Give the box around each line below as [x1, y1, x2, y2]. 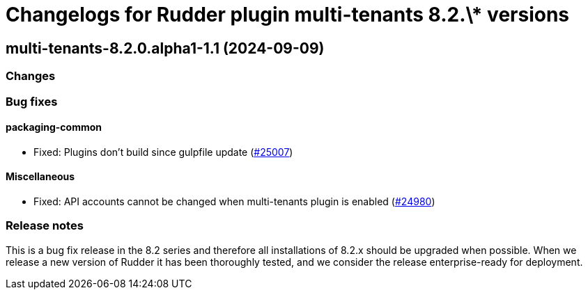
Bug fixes [6, 94, 58, 109]
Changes [6, 69, 56, 83]
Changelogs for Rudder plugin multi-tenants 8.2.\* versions [6, 3, 570, 26]
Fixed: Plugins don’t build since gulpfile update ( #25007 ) [33, 145, 293, 158]
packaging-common [6, 121, 102, 134]
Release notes [6, 218, 84, 233]
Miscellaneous [6, 170, 75, 183]
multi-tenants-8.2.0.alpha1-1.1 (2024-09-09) [6, 39, 325, 57]
